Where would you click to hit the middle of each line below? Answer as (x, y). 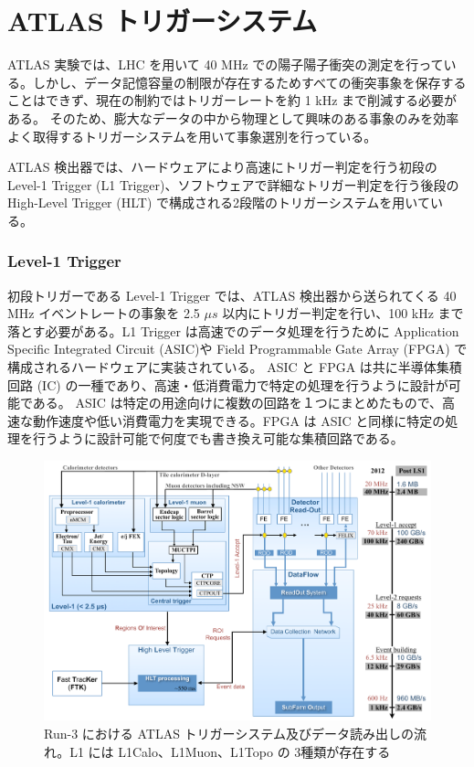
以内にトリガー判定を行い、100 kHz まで (343, 313)
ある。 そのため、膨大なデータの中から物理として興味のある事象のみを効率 (233, 117)
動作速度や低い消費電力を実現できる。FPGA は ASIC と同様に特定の (239, 420)
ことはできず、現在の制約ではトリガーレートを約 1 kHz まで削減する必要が (232, 100)
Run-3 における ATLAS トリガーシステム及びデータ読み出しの (229, 733)
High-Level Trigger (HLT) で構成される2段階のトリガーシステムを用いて (219, 202)
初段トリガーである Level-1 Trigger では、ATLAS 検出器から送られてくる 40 (232, 295)
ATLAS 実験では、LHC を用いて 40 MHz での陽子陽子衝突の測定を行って (226, 64)
